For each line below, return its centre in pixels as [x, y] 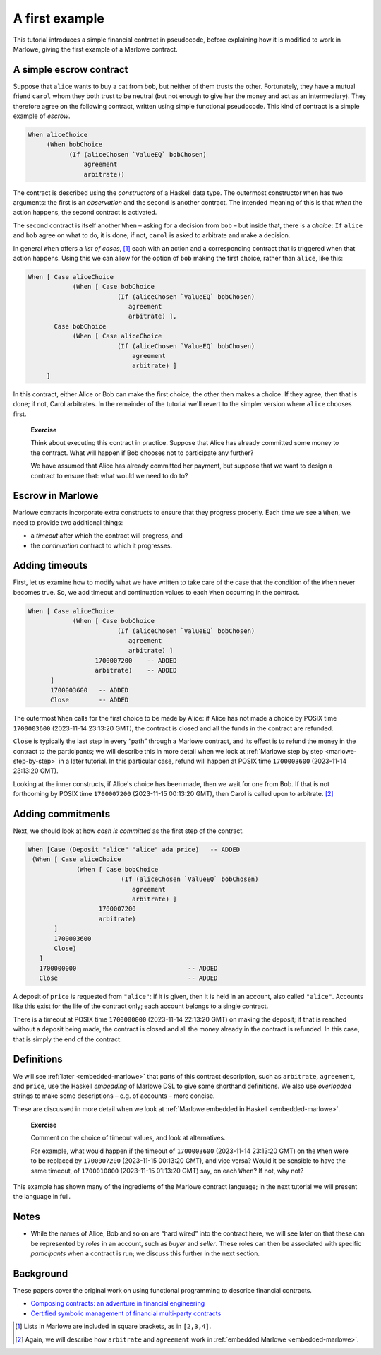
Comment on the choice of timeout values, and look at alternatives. [128, 1138]
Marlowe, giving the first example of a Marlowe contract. [95, 49]
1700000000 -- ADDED [128, 968]
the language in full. [42, 1197]
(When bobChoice [74, 144]
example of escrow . [42, 116]
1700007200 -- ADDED [136, 660]
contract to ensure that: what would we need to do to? [109, 475]
